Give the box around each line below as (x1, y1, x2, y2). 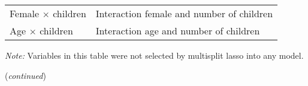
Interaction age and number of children (95, 24, 260, 37)
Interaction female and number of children (95, 7, 273, 20)
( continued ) (5, 69, 46, 81)
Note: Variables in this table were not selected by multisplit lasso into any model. (5, 49, 304, 61)
